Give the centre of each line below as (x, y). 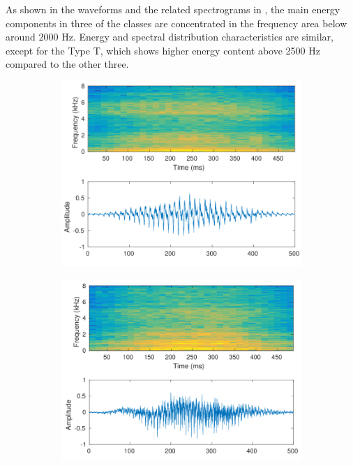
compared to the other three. (67, 64)
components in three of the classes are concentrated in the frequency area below (176, 23)
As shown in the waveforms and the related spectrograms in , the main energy (173, 9)
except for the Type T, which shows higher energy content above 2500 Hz (163, 50)
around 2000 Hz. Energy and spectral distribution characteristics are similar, (170, 37)
